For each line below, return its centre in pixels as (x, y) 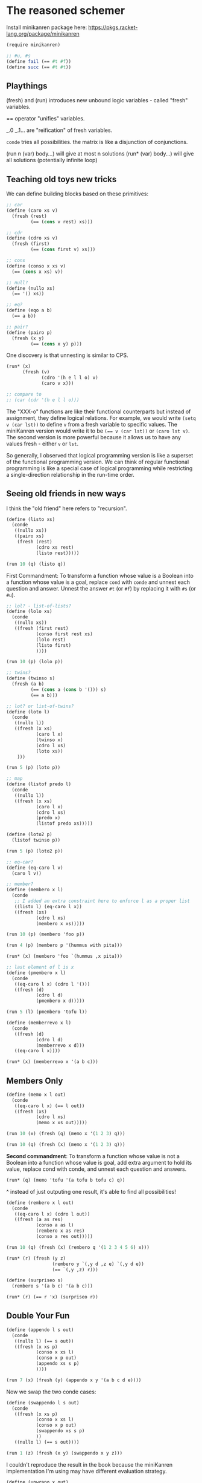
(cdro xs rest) (55, 547)
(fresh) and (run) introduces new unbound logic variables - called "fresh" (97, 100)
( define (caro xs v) (32, 210)
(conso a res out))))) (65, 1237)
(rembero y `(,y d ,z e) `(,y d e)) (98, 1264)
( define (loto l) (28, 712)
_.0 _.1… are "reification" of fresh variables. (59, 130)
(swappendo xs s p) (60, 1431)
